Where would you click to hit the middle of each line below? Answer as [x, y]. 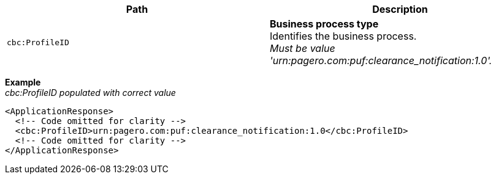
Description [400, 9]
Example [23, 82]
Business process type [324, 24]
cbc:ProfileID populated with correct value [90, 93]
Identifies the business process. [343, 36]
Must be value [303, 48]
